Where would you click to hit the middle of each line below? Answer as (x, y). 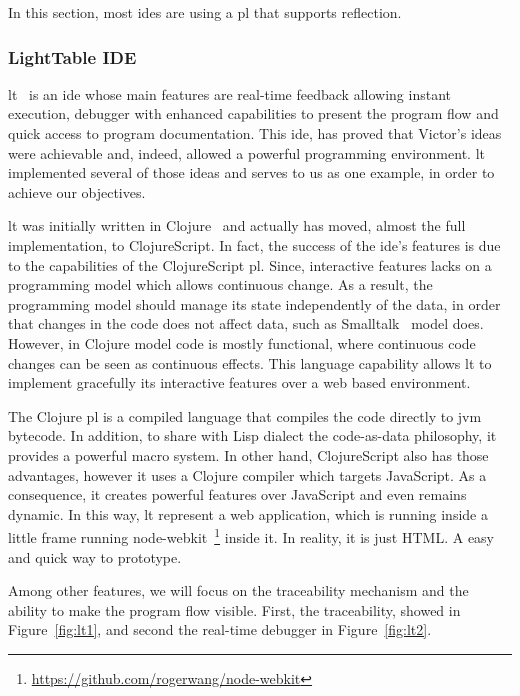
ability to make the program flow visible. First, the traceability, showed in (234, 609)
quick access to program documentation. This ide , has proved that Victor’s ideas (255, 133)
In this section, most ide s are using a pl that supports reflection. (205, 12)
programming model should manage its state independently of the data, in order (254, 303)
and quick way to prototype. (95, 556)
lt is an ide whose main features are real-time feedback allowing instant (229, 93)
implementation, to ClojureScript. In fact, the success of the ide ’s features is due (254, 244)
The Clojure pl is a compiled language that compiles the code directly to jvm (245, 415)
